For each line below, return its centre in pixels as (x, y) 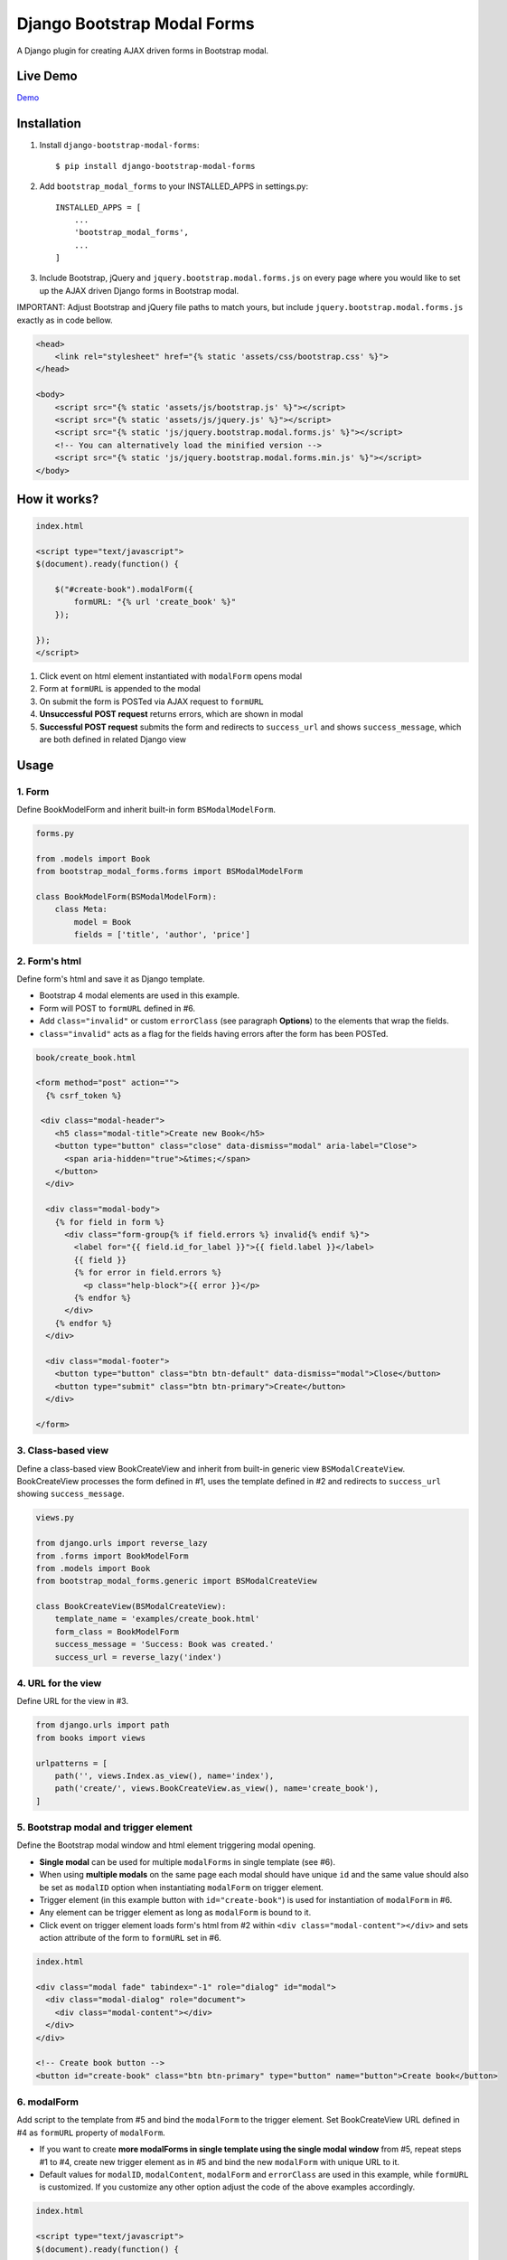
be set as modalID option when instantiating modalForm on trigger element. (182, 1887)
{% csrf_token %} (84, 1095)
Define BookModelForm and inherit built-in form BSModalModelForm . (146, 810)
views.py (55, 1518)
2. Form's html (49, 961)
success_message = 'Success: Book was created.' (164, 1644)
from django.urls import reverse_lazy (122, 1543)
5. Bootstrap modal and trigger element (105, 1828)
